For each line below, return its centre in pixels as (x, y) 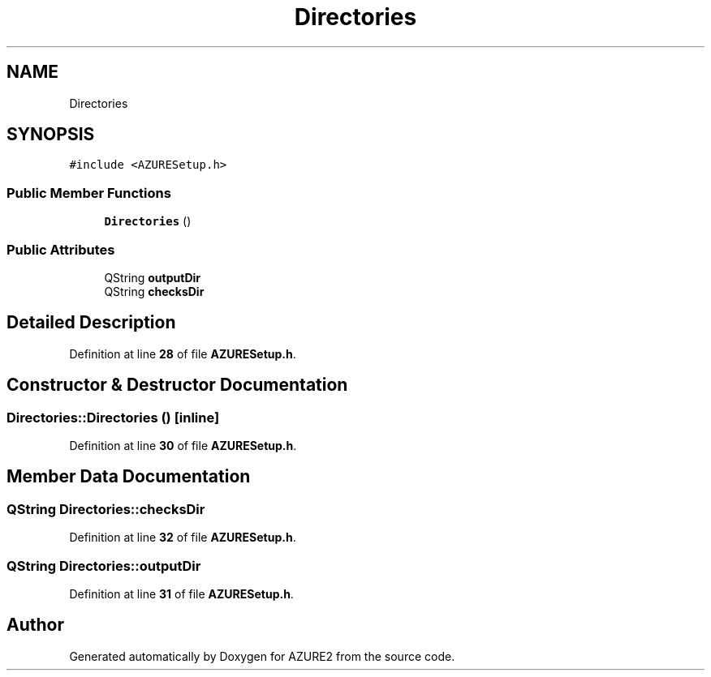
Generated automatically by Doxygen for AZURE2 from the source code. (262, 656)
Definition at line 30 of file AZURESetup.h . (183, 446)
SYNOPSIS (51, 135)
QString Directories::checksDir (106, 509)
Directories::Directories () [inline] (113, 417)
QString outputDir (153, 277)
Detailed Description (91, 323)
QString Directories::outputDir (104, 566)
